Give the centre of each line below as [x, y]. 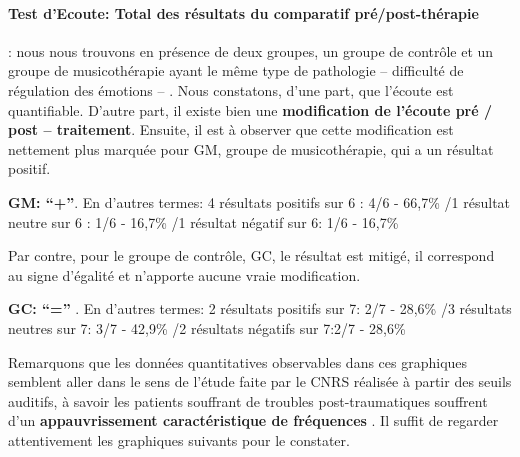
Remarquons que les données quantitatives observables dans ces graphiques [238, 361]
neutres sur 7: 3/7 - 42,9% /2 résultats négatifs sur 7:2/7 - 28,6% [207, 327]
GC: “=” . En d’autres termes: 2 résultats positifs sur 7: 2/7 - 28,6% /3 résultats [260, 308]
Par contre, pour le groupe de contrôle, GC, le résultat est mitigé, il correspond [251, 255]
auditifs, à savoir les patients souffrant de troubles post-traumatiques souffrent [248, 400]
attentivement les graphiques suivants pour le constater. [179, 439]
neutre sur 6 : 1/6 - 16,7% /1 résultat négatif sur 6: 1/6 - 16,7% [203, 221]
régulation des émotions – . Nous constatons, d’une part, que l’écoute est [231, 89]
